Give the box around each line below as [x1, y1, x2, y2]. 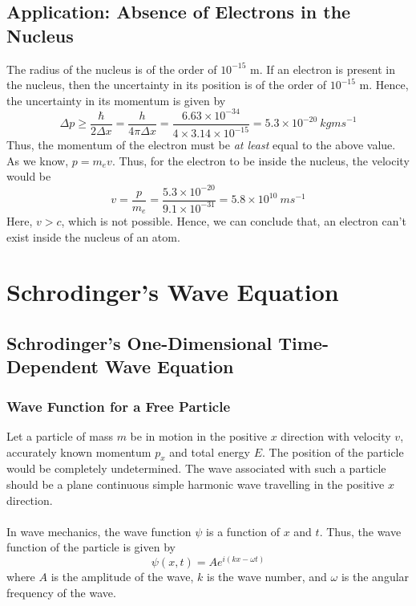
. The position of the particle [262, 443, 404, 460]
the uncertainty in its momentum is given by [6, 92, 226, 108]
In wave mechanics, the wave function [6, 523, 192, 539]
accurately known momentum [6, 443, 151, 460]
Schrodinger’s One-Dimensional [6, 331, 273, 356]
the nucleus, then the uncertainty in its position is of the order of [6, 76, 327, 93]
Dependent [6, 354, 99, 379]
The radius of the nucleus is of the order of [6, 60, 217, 77]
